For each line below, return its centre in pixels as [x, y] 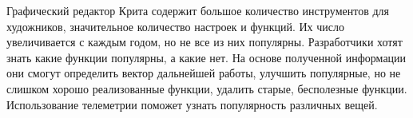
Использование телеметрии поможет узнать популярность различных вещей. [192, 104]
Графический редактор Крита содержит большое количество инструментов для [198, 10]
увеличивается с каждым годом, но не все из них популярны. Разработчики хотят [205, 42]
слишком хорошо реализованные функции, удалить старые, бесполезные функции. [207, 88]
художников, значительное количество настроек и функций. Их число [175, 26]
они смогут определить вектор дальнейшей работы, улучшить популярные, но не [204, 73]
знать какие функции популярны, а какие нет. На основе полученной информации [206, 57]
